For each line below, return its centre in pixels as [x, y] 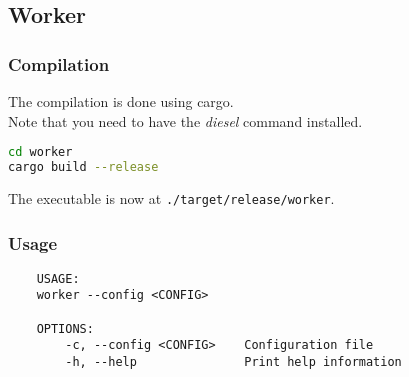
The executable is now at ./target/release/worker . [171, 197]
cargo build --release [83, 167]
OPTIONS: [65, 328]
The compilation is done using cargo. [121, 101]
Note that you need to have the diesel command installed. [185, 120]
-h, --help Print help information [233, 362]
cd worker [40, 152]
